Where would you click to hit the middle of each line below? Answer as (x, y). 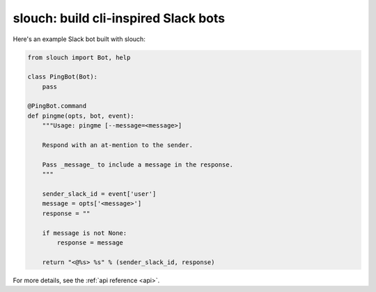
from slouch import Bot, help (79, 57)
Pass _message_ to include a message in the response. (138, 164)
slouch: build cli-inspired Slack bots (119, 18)
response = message (90, 243)
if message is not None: (85, 233)
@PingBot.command (57, 106)
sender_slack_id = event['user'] (99, 194)
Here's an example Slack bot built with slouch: (79, 39)
